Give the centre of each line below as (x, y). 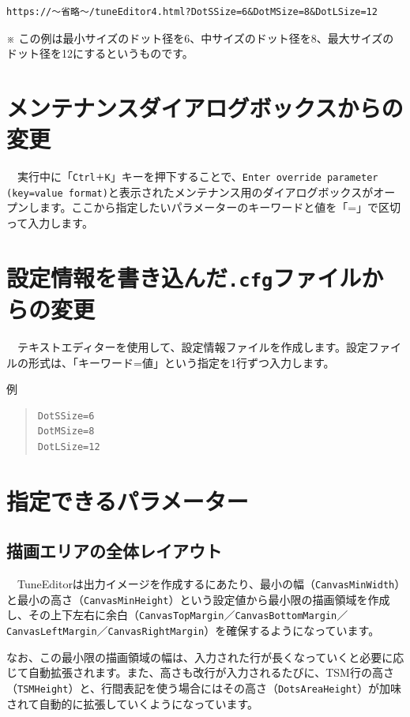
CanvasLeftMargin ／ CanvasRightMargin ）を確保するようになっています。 (193, 631)
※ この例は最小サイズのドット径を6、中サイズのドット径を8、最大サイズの (200, 38)
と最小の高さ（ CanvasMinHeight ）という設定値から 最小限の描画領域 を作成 (198, 599)
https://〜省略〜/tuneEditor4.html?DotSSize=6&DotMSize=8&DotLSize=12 (192, 12)
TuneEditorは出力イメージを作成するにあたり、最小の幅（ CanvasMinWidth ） (209, 584)
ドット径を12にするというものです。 (100, 53)
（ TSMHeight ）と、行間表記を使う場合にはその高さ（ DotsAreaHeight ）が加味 (204, 687)
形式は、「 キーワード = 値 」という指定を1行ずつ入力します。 (181, 362)
